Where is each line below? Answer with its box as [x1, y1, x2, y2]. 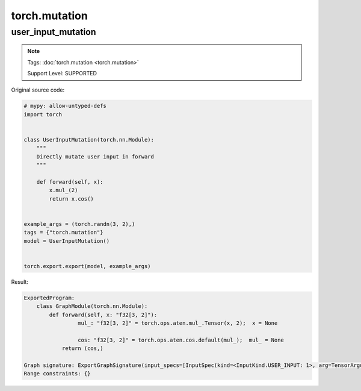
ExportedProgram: [23, 294, 75, 301]
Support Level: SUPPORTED [27, 69, 97, 77]
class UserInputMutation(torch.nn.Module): [23, 136, 155, 143]
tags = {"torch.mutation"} [23, 229, 103, 236]
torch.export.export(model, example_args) [23, 263, 151, 269]
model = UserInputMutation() [23, 237, 110, 244]
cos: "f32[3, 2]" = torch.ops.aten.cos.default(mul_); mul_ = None [77, 336, 284, 343]
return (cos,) [61, 345, 103, 352]
